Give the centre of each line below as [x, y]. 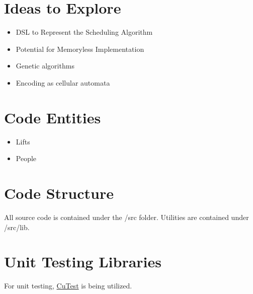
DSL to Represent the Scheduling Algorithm [84, 32]
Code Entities [53, 117]
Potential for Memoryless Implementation [80, 49]
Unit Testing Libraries [83, 262]
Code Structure [59, 193]
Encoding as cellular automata [63, 82]
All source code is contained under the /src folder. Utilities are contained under [126, 217]
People [26, 158]
